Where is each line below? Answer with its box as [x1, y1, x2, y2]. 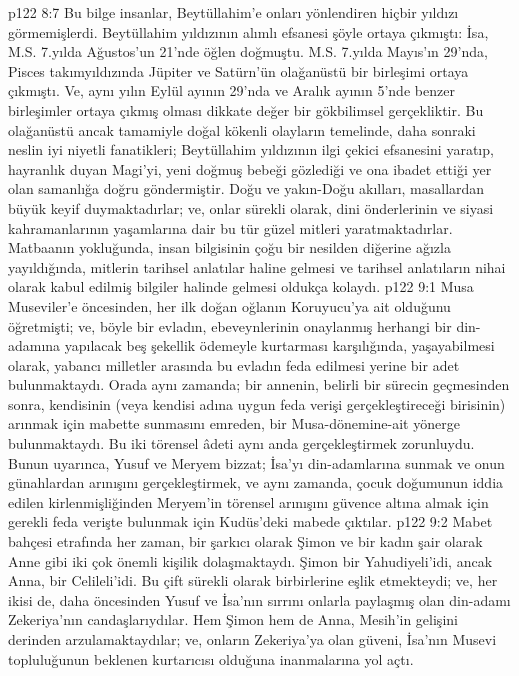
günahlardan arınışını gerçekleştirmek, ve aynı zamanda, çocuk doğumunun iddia [8, 472, 504, 493]
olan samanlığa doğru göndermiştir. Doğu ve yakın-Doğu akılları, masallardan [8, 178, 485, 199]
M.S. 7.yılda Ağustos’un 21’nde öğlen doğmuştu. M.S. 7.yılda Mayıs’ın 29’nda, [8, 41, 488, 62]
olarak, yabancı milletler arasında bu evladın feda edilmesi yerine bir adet [8, 354, 460, 375]
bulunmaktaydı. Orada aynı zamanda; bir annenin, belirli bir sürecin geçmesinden [8, 374, 510, 395]
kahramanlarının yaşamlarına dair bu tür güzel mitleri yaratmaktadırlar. [8, 217, 453, 238]
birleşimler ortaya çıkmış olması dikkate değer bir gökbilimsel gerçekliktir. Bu [8, 99, 484, 120]
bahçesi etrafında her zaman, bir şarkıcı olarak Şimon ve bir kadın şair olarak [8, 531, 483, 552]
